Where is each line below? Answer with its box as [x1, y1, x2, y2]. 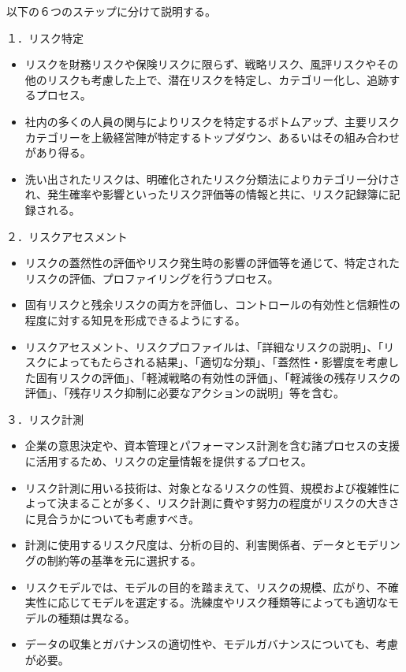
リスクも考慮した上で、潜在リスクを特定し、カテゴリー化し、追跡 [47, 71, 389, 87]
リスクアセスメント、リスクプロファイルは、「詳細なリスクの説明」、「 [24, 338, 384, 355]
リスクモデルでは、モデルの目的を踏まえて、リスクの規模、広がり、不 [24, 578, 388, 595]
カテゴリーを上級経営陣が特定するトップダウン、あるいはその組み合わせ [24, 128, 400, 145]
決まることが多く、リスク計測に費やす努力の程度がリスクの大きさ [57, 495, 400, 511]
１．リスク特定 [6, 29, 84, 46]
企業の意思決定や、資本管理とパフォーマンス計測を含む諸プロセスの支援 [24, 437, 400, 454]
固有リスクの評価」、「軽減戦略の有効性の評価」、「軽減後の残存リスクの [35, 369, 400, 385]
